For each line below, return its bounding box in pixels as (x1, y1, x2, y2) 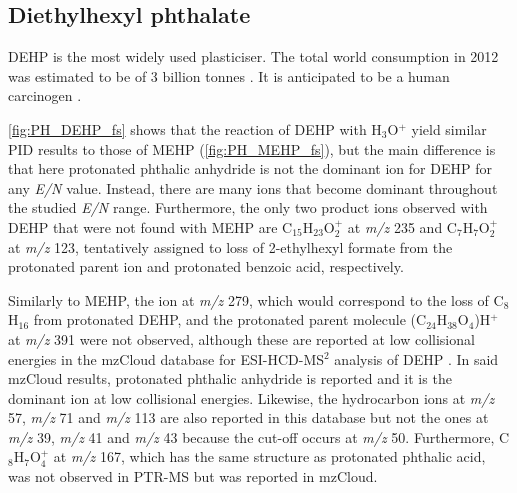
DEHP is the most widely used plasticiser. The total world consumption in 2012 (8, 46, 499, 67)
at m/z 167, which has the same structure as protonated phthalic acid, (53, 446, 486, 467)
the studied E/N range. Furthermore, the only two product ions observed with (8, 197, 488, 218)
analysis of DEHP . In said (334, 348, 499, 369)
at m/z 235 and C (347, 216, 457, 237)
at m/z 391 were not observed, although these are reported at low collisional (8, 328, 475, 349)
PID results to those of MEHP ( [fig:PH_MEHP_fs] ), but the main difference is (8, 138, 496, 159)
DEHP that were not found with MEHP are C (8, 216, 293, 237)
